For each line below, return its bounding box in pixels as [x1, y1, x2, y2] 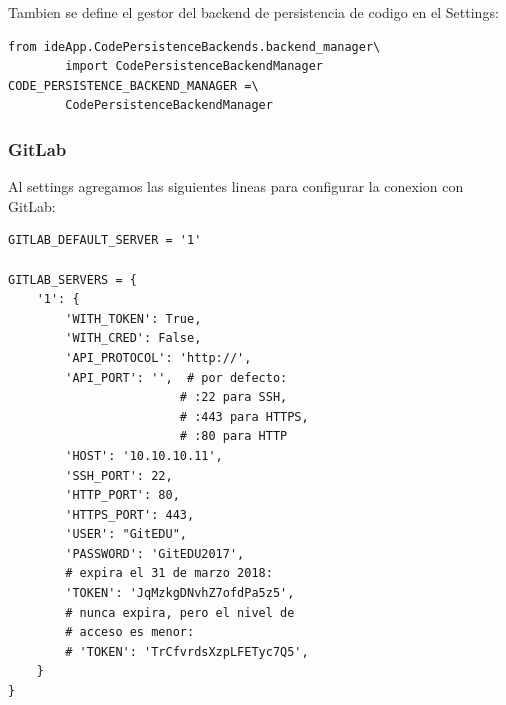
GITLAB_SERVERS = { [8, 272, 137, 287]
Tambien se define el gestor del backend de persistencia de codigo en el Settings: [8, 2, 499, 22]
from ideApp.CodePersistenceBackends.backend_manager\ [8, 39, 381, 54]
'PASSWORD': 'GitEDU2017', [65, 546, 245, 561]
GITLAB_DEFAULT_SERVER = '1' [8, 233, 202, 248]
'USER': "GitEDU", [65, 527, 187, 542]
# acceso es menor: [65, 625, 195, 640]
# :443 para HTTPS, [179, 409, 309, 424]
